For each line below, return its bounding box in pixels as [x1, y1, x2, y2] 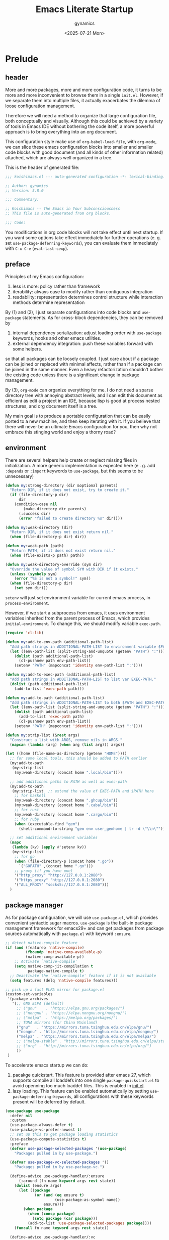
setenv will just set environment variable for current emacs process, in [5, 595, 151, 600]
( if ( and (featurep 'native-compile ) [5, 945, 84, 950]
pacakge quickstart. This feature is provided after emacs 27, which [12, 1072, 151, 1078]
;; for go [14, 854, 35, 859]
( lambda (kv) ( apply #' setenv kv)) [12, 845, 87, 850]
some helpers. [12, 345, 43, 352]
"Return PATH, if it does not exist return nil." [10, 548, 116, 553]
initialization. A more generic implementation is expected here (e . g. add [5, 462, 155, 468]
